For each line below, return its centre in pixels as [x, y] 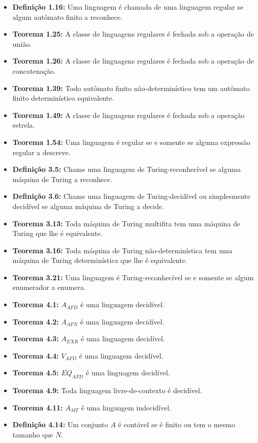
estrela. [24, 125]
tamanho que [33, 435]
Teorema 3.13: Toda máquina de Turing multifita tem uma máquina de [126, 223]
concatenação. [34, 70]
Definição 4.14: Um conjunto [60, 424]
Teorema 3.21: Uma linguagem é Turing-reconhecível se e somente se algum [133, 277]
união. [22, 43]
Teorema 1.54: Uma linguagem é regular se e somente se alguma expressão [131, 142]
